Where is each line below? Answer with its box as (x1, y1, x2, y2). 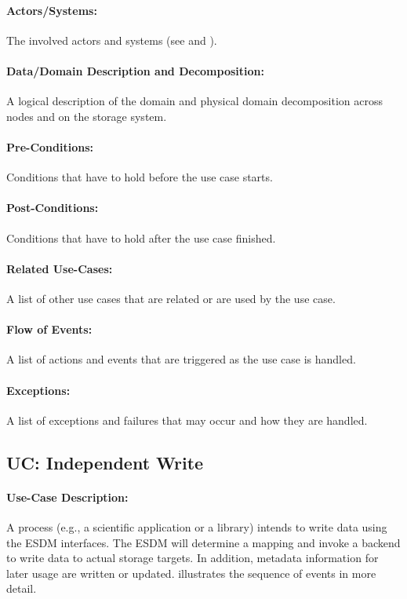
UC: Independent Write (6, 450, 204, 474)
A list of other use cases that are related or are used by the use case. (6, 290, 336, 306)
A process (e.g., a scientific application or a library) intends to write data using (6, 518, 387, 535)
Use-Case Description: (6, 488, 129, 505)
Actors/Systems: (6, 2, 97, 18)
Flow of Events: (6, 321, 93, 338)
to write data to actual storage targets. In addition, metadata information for (6, 550, 379, 566)
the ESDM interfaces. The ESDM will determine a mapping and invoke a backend (6, 534, 401, 550)
